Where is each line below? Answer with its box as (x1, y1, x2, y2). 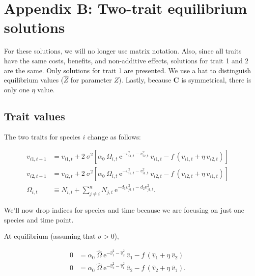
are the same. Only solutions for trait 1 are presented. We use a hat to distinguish (4, 65, 251, 75)
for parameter (70, 75, 112, 85)
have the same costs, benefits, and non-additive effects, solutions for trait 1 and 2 (4, 55, 249, 65)
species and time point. (4, 214, 74, 224)
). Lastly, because (118, 75, 171, 85)
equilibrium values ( (4, 75, 64, 85)
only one (4, 84, 29, 94)
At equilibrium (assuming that (4, 231, 96, 241)
